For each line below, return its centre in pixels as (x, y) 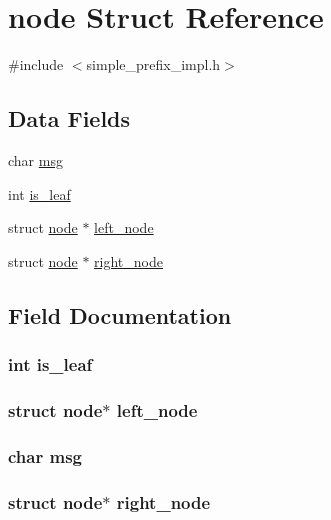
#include (36, 64)
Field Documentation (120, 314)
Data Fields (69, 118)
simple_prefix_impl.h (153, 64)
